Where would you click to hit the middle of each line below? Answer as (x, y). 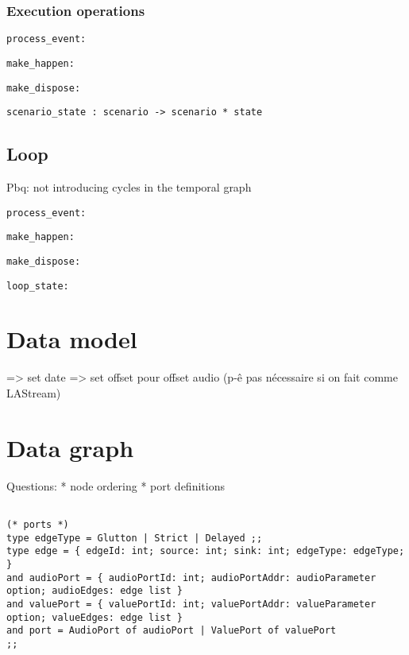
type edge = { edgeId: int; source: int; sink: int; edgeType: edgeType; (206, 551)
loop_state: (38, 286)
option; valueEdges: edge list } (95, 617)
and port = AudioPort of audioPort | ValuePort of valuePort (172, 631)
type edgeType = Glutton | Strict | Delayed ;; (135, 538)
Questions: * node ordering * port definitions (116, 485)
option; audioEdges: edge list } (95, 591)
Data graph (70, 447)
